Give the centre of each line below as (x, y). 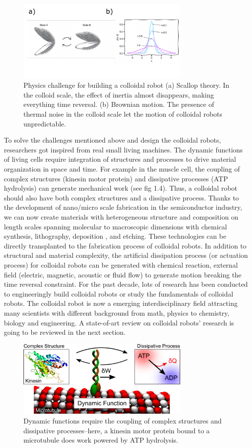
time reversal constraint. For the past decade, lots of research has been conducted (126, 284)
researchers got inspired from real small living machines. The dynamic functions (124, 149)
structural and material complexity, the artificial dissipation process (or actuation (126, 255)
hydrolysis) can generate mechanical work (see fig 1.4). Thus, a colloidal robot (121, 188)
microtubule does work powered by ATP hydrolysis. (101, 440)
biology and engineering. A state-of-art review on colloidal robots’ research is (119, 322)
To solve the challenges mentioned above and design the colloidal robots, (113, 140)
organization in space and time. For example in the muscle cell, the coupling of (122, 169)
